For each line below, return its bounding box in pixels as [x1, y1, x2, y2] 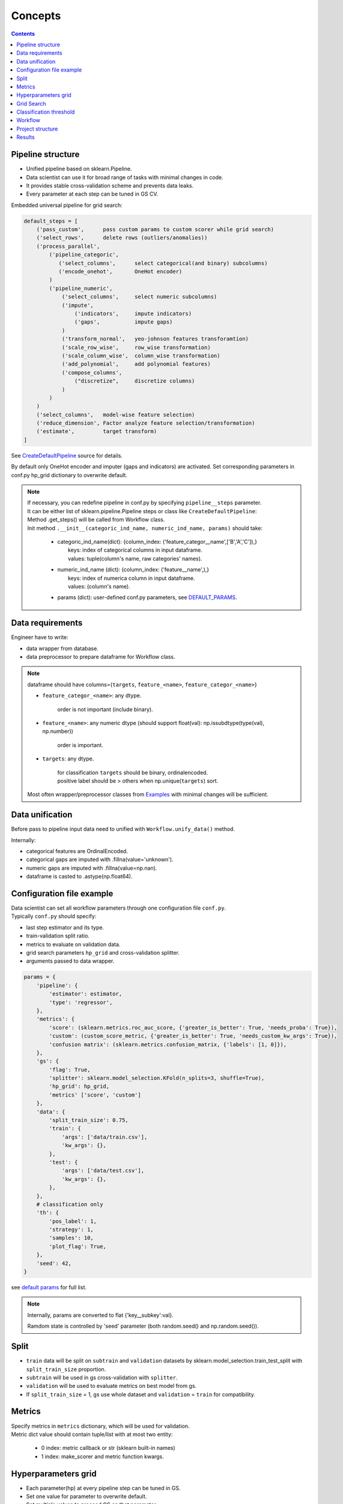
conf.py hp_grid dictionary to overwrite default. [11, 471, 127, 478]
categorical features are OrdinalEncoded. [26, 847, 129, 854]
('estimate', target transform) [36, 428, 157, 435]
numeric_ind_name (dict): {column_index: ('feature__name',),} [57, 566, 210, 573]
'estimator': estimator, [49, 990, 123, 997]
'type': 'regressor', [49, 999, 113, 1006]
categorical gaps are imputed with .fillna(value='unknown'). [26, 856, 174, 863]
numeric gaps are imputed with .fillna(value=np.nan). [26, 864, 157, 872]
